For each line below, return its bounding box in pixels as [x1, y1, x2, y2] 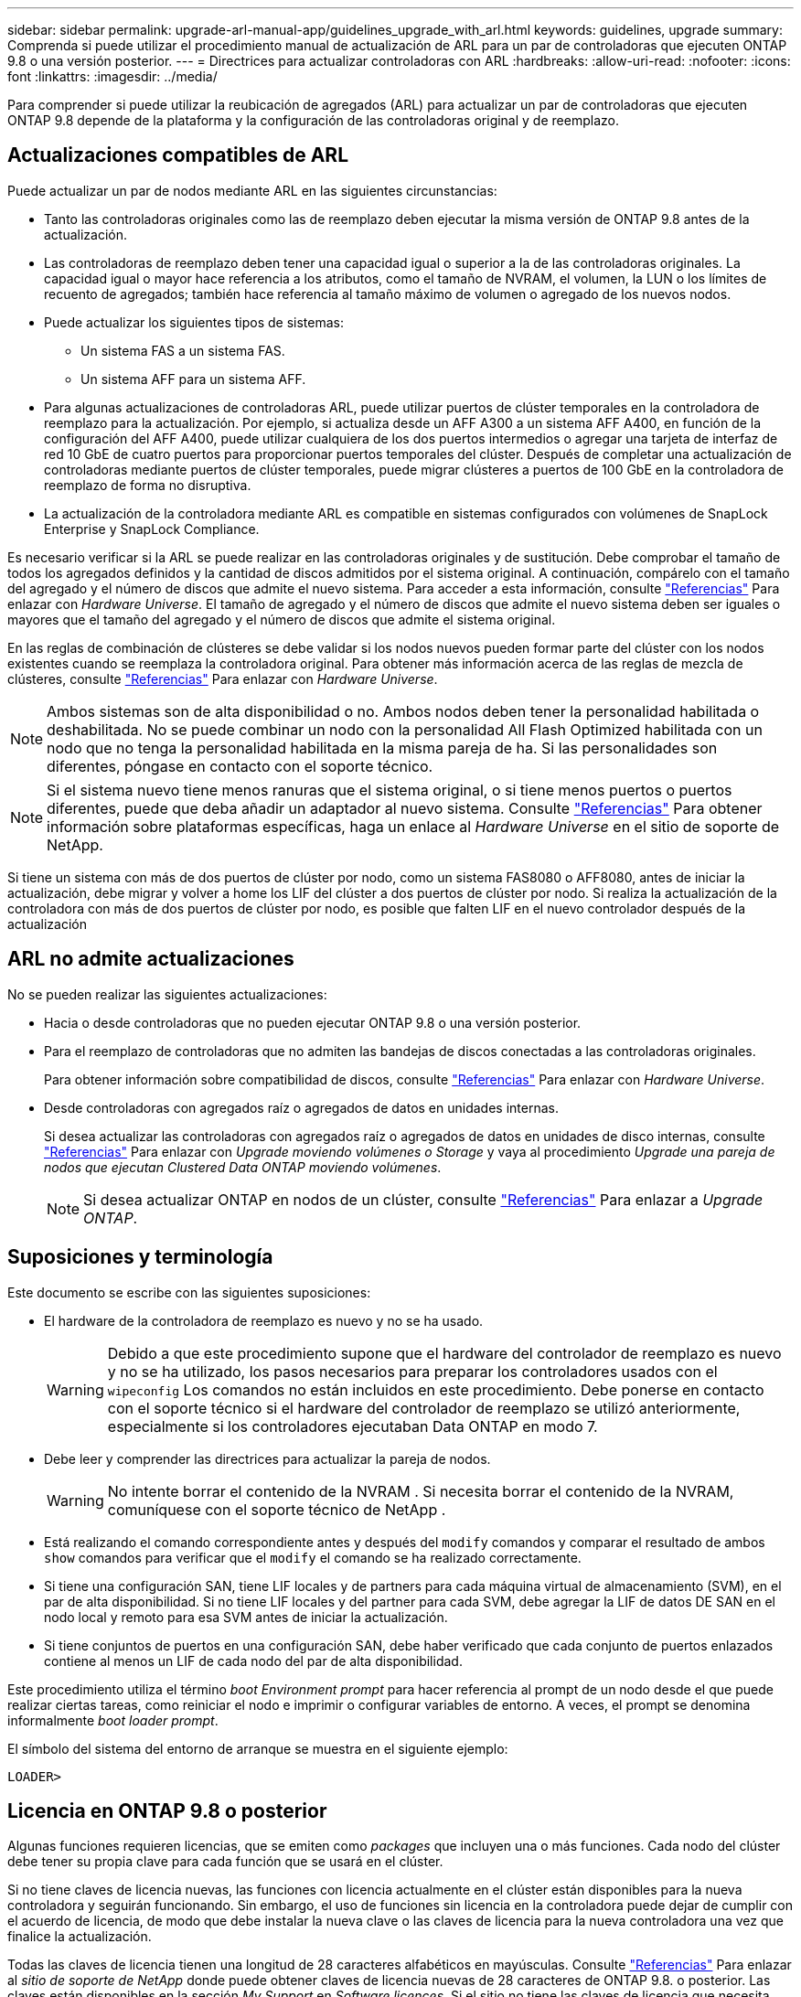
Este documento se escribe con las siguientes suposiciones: [7, 1284, 371, 1300]
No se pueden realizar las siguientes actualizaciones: [7, 986, 327, 1002]
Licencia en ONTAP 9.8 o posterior [7, 1799, 327, 1822]
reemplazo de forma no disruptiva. [44, 476, 251, 493]
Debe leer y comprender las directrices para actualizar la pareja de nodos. [44, 1450, 491, 1467]
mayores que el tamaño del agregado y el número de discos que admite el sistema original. [7, 611, 556, 627]
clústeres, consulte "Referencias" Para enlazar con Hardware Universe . [7, 670, 438, 687]
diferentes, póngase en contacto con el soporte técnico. [47, 756, 433, 775]
